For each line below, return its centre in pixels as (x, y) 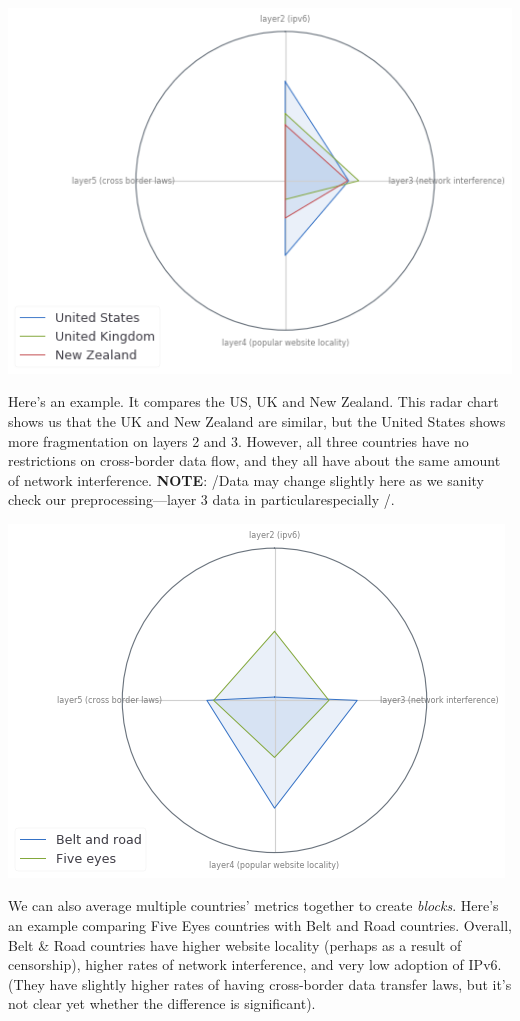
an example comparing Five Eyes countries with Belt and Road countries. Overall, (260, 925)
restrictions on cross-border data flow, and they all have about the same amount (254, 460)
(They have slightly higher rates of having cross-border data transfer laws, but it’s (260, 983)
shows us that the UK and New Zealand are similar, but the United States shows (257, 420)
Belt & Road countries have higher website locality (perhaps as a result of (235, 944)
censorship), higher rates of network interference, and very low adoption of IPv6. (255, 964)
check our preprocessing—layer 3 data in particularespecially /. (201, 499)
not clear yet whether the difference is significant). (162, 1003)
